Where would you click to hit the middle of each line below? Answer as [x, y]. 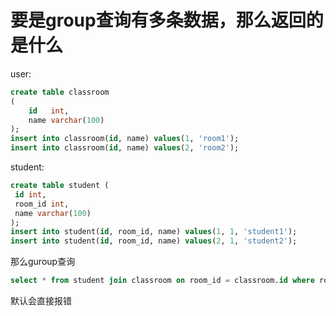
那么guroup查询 [43, 262]
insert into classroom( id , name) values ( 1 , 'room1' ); [125, 139]
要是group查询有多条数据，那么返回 [158, 20]
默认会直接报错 [41, 301]
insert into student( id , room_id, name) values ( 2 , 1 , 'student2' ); [154, 241]
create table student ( [60, 186]
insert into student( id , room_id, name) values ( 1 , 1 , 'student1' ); [154, 232]
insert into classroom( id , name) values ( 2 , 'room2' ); [125, 148]
